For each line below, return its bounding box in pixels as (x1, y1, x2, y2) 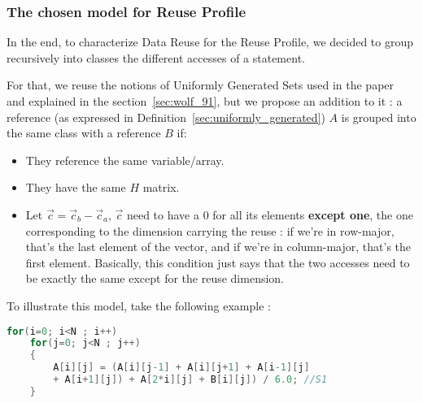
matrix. (142, 179, 180, 196)
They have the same (25, 179, 126, 196)
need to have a (126, 206, 199, 223)
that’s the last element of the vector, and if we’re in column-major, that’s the (25, 238, 412, 255)
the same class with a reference (7, 124, 161, 141)
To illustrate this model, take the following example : (7, 297, 271, 314)
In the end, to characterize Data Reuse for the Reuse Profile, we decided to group (7, 33, 414, 50)
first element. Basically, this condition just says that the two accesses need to (25, 253, 410, 271)
